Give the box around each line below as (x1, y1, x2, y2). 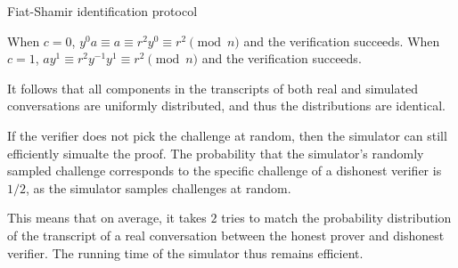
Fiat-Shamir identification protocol (7, 2, 198, 20)
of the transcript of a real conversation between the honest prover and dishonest (7, 225, 445, 244)
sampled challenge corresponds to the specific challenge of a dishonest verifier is (7, 161, 442, 180)
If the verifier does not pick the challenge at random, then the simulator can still (7, 126, 447, 144)
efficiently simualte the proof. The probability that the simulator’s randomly (7, 143, 424, 162)
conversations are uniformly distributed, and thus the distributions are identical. (7, 96, 446, 115)
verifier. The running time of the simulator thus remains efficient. (7, 243, 364, 262)
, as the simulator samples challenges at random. (26, 178, 291, 197)
